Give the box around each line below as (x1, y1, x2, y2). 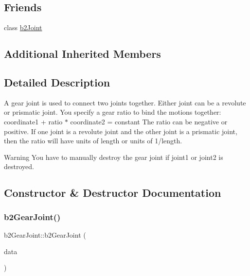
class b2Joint (4, 22, 42, 33)
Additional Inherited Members (4, 46, 161, 61)
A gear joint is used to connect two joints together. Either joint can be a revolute (4, 97, 246, 107)
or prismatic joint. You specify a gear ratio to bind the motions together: (4, 107, 221, 117)
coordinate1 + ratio (4, 116, 63, 126)
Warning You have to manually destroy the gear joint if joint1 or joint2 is (4, 152, 223, 162)
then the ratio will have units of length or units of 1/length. (4, 136, 182, 146)
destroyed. (4, 161, 34, 172)
